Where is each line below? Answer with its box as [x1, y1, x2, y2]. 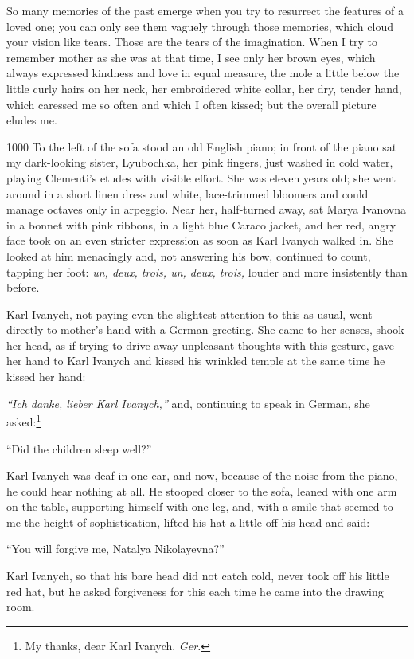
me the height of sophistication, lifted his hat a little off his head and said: [6, 513, 370, 530]
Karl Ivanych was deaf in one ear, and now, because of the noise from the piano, [6, 467, 398, 484]
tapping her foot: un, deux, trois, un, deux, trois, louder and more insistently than [6, 263, 408, 280]
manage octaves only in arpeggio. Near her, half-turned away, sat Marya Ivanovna [6, 201, 407, 218]
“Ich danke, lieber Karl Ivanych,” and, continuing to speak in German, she [6, 394, 370, 411]
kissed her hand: [6, 368, 86, 385]
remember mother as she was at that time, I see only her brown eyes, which [6, 49, 376, 65]
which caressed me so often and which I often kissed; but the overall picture [6, 96, 377, 112]
